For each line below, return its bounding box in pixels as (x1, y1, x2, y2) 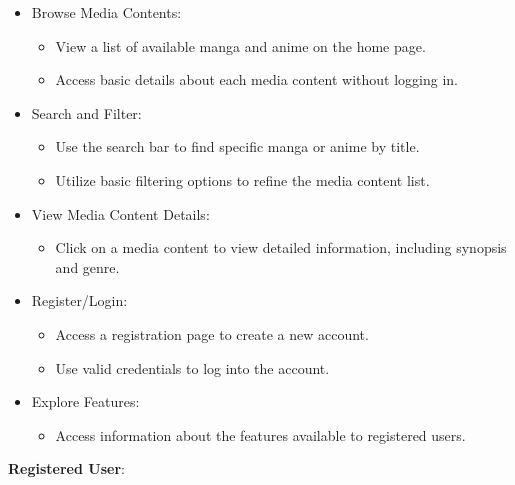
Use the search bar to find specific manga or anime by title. (55, 136, 420, 157)
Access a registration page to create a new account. (55, 323, 369, 344)
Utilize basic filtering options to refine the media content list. (55, 169, 430, 190)
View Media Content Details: (31, 203, 210, 224)
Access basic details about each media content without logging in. (55, 69, 458, 90)
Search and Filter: (31, 102, 142, 123)
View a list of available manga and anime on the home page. (55, 35, 426, 56)
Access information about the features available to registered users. (55, 424, 466, 445)
